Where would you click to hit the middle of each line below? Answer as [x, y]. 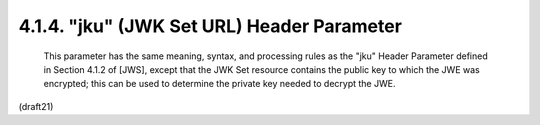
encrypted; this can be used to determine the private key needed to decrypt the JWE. [219, 84]
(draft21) [36, 106]
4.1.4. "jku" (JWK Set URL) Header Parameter [210, 26]
